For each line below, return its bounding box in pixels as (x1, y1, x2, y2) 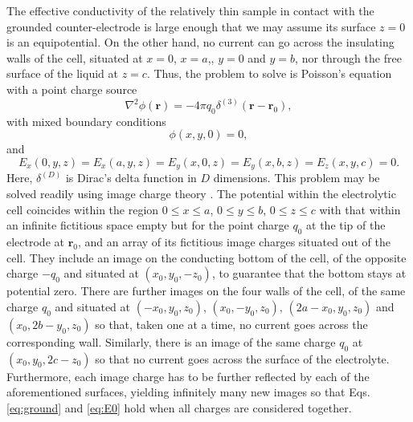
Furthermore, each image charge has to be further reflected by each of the (6, 367, 370, 384)
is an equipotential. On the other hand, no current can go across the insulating (6, 34, 395, 51)
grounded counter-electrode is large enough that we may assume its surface (6, 18, 376, 34)
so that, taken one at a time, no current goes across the (95, 315, 368, 332)
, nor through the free (295, 49, 402, 66)
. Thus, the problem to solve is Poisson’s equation (146, 65, 392, 82)
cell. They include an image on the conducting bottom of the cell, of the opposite (6, 249, 407, 266)
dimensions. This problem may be (213, 169, 380, 186)
